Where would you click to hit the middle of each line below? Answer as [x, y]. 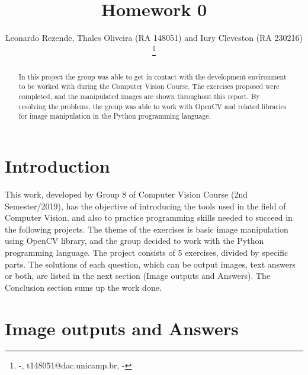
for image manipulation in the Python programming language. [115, 116]
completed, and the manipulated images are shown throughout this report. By [139, 96]
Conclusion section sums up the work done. [83, 287]
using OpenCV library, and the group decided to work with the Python [134, 241]
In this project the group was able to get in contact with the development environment [153, 76]
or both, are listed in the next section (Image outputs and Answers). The [138, 276]
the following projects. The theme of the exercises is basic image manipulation [147, 229]
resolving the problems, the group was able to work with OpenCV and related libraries [153, 106]
